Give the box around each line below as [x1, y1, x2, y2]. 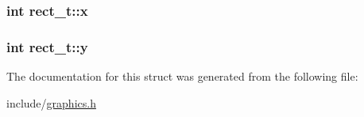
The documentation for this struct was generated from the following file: [6, 68, 358, 85]
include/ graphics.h [6, 94, 96, 111]
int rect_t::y [6, 36, 88, 56]
